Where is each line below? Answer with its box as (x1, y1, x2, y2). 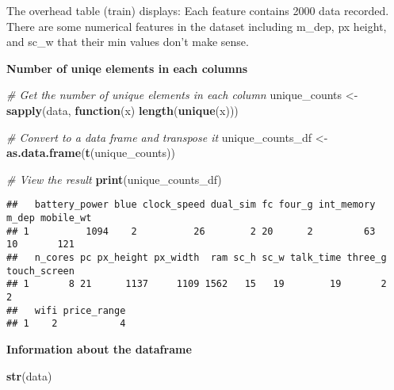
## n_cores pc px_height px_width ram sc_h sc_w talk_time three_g (6, 251, 387, 263)
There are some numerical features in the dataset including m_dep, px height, (6, 17, 387, 34)
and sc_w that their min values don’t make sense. (6, 33, 249, 50)
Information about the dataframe (6, 340, 192, 357)
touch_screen (6, 265, 75, 277)
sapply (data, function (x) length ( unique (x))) (6, 101, 239, 118)
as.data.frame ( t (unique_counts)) (6, 144, 175, 161)
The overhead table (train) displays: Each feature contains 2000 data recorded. (6, 2, 389, 18)
